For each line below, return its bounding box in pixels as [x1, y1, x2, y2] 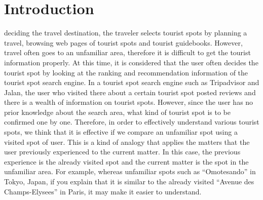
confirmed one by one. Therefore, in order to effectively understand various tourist [4, 116, 259, 127]
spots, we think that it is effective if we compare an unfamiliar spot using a [4, 127, 238, 137]
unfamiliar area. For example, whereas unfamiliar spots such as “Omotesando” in [4, 166, 256, 177]
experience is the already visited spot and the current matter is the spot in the [4, 156, 249, 167]
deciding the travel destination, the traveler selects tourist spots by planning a [4, 27, 247, 38]
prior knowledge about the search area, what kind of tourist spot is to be [4, 106, 231, 117]
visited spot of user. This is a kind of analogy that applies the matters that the [4, 136, 250, 147]
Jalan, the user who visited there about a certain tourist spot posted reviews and [4, 87, 256, 97]
